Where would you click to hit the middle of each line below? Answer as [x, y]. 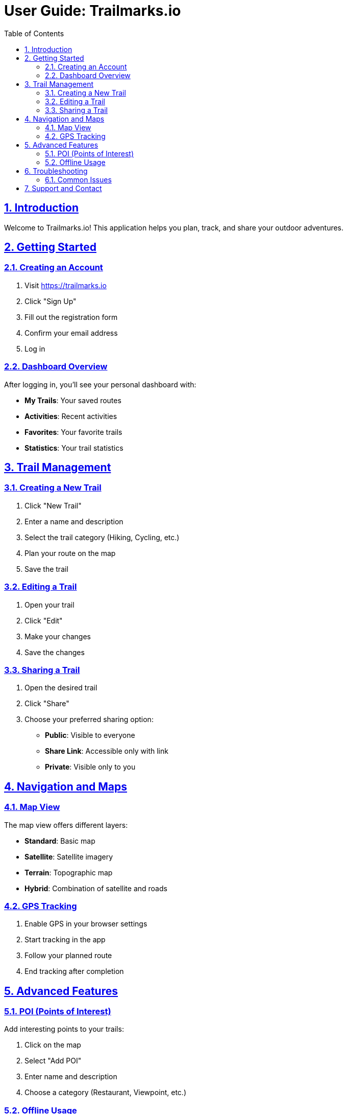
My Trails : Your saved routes [73, 400]
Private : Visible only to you [90, 767]
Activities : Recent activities [71, 416]
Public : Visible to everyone [90, 735]
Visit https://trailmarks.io [66, 285]
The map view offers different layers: [66, 825]
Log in [35, 349]
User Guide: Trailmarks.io [93, 11]
